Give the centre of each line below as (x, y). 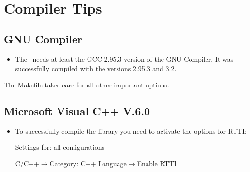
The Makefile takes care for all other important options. (87, 84)
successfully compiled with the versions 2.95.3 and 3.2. (96, 68)
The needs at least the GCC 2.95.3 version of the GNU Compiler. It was (124, 59)
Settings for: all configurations (60, 147)
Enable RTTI (157, 163)
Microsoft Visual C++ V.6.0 (77, 110)
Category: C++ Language (88, 163)
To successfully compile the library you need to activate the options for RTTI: (131, 131)
